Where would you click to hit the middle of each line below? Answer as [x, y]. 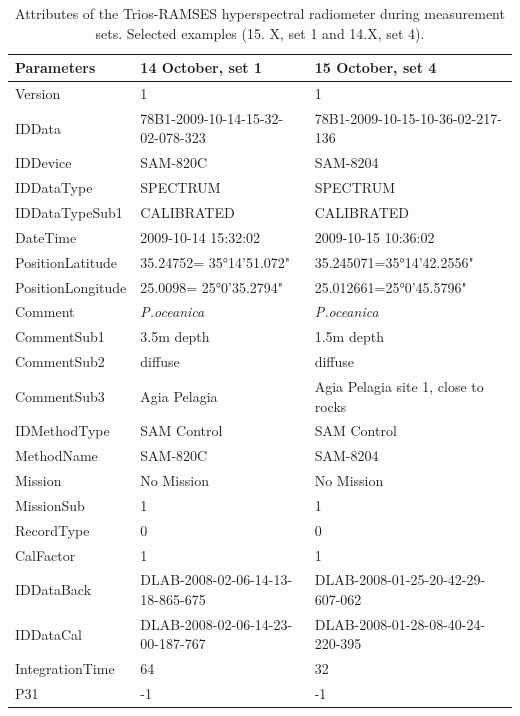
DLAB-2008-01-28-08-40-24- [400, 623]
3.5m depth [175, 336]
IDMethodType [62, 430]
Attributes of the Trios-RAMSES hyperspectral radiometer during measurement [260, 13]
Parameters [55, 67]
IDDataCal [48, 633]
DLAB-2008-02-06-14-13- [216, 579]
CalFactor [45, 554]
